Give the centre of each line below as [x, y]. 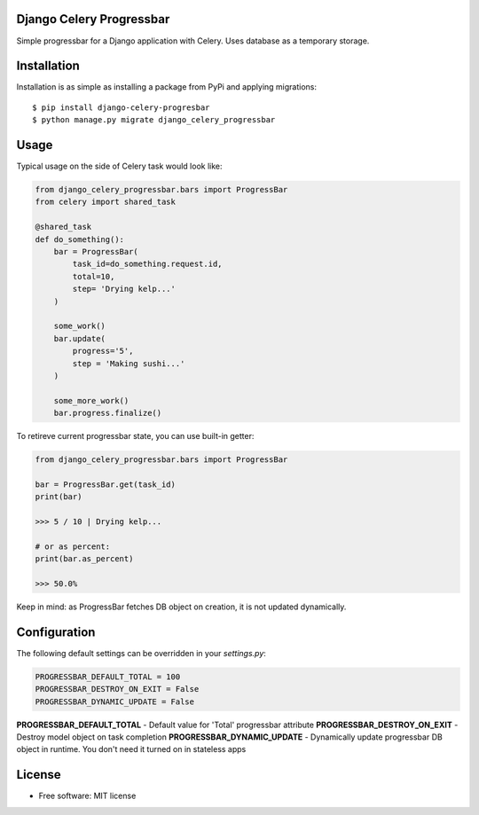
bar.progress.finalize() [108, 413]
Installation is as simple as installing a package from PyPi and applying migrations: [167, 87]
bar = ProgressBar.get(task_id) [106, 484]
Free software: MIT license [87, 796]
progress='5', [103, 351]
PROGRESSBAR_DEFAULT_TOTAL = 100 [108, 677]
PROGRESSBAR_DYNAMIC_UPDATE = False [115, 701]
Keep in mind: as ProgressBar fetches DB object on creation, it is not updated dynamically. [181, 607]
